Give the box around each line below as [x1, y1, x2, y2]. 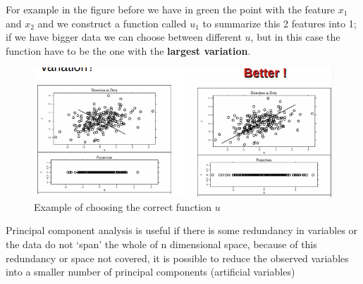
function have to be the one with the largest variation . [6, 43, 251, 58]
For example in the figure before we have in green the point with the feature [6, 2, 336, 16]
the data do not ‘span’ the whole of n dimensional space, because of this [6, 236, 317, 251]
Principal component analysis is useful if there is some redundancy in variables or [6, 223, 358, 238]
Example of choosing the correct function [34, 199, 211, 214]
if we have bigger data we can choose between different [6, 30, 242, 44]
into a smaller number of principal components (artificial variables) [6, 264, 295, 279]
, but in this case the [250, 30, 340, 44]
